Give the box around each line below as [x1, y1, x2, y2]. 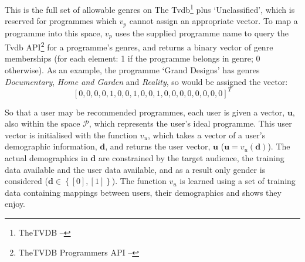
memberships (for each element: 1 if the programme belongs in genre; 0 [5, 52, 260, 64]
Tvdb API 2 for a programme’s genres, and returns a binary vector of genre [5, 39, 273, 53]
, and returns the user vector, [105, 140, 211, 152]
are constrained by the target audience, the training [98, 152, 284, 164]
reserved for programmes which [5, 15, 117, 27]
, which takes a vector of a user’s [148, 128, 266, 141]
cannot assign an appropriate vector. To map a [129, 15, 298, 27]
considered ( [5, 175, 49, 187]
